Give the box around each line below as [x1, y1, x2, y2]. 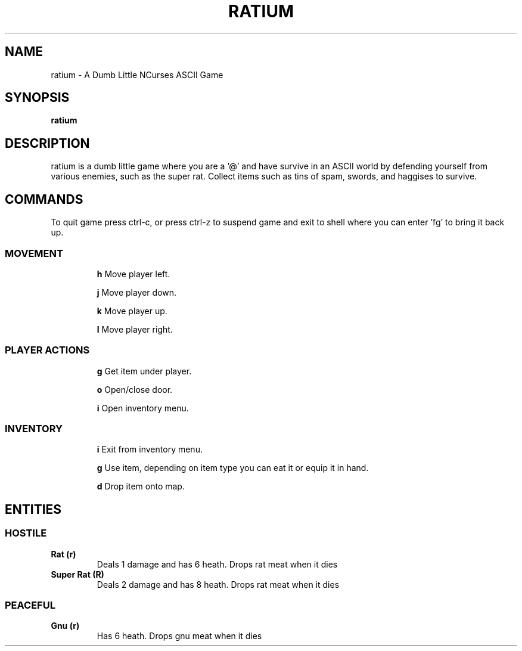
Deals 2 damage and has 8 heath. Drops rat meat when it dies [97, 579, 340, 590]
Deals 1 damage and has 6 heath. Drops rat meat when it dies [97, 559, 338, 569]
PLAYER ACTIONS [5, 344, 90, 356]
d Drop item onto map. [97, 481, 185, 492]
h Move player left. [97, 268, 170, 279]
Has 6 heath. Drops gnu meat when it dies [97, 631, 262, 641]
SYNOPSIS [5, 90, 70, 106]
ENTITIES [5, 501, 62, 517]
